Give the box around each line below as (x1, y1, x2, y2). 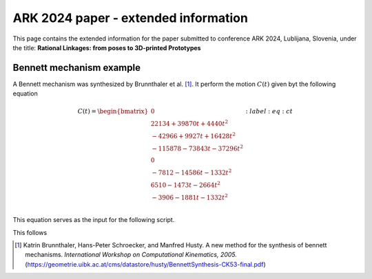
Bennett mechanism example (12, 62, 141, 74)
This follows (12, 228, 48, 236)
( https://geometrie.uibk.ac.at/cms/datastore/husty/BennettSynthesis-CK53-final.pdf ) (25, 260, 266, 268)
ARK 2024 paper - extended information (12, 10, 248, 25)
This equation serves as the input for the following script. (12, 216, 175, 224)
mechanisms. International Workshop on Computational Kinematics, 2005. (25, 251, 238, 259)
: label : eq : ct (245, 107, 293, 115)
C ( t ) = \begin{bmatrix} (77, 107, 149, 115)
